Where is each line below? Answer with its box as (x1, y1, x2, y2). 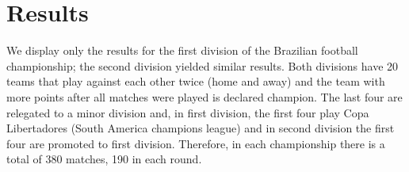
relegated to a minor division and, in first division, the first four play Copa (6, 104, 369, 120)
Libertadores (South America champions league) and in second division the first (6, 120, 395, 136)
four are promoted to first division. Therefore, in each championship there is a (6, 135, 385, 151)
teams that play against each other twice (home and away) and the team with (6, 73, 385, 90)
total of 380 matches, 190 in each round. (6, 151, 202, 167)
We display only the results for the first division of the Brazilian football (6, 42, 358, 59)
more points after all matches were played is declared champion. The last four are (6, 88, 403, 105)
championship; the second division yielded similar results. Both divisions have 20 (6, 57, 399, 74)
